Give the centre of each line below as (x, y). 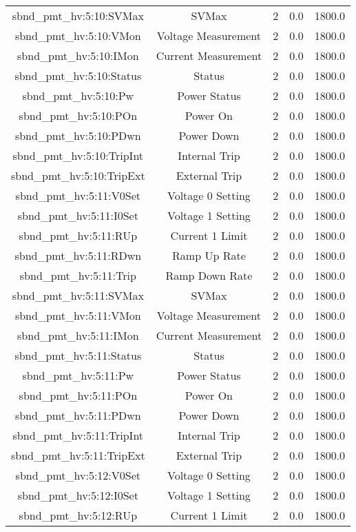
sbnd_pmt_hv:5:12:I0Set (78, 495)
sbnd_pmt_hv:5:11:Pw (78, 375)
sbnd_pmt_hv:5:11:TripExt (78, 455)
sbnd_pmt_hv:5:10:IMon (78, 55)
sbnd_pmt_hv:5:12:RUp (78, 515)
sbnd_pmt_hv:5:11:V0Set (78, 195)
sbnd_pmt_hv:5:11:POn (78, 395)
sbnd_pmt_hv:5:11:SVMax (78, 295)
